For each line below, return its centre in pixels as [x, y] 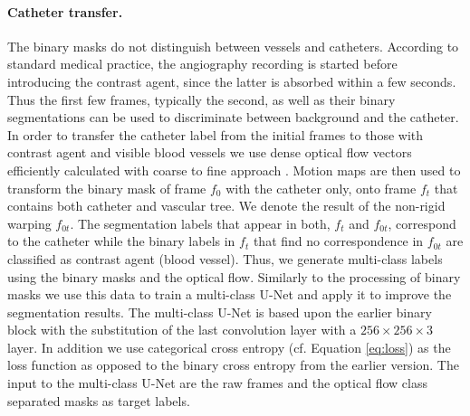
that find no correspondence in [338, 241]
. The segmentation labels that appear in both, [200, 223]
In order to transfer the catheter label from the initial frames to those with [216, 134]
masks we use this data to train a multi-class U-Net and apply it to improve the [230, 294]
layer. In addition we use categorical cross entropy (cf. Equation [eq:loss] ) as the [229, 347]
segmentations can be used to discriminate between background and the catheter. [233, 117]
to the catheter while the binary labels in [121, 241]
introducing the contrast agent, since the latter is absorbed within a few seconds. [232, 81]
